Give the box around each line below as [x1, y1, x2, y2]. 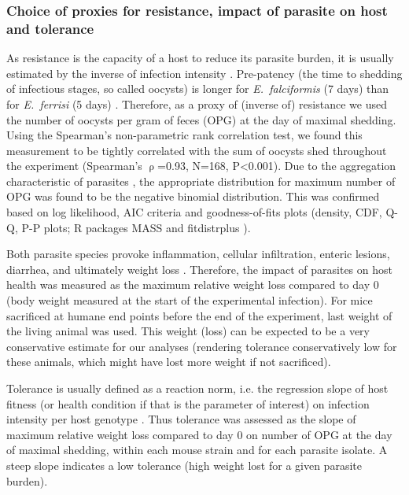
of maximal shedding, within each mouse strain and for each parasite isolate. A [6, 441, 388, 458]
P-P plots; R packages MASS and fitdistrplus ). [21, 219, 251, 235]
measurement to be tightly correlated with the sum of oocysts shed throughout [6, 142, 387, 158]
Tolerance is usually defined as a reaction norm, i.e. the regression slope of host [6, 380, 389, 397]
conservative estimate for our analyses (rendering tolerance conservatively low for [6, 338, 397, 354]
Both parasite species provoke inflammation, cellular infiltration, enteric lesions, [6, 246, 390, 262]
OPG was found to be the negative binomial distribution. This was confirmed [6, 188, 380, 205]
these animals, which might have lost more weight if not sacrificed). [6, 353, 331, 370]
